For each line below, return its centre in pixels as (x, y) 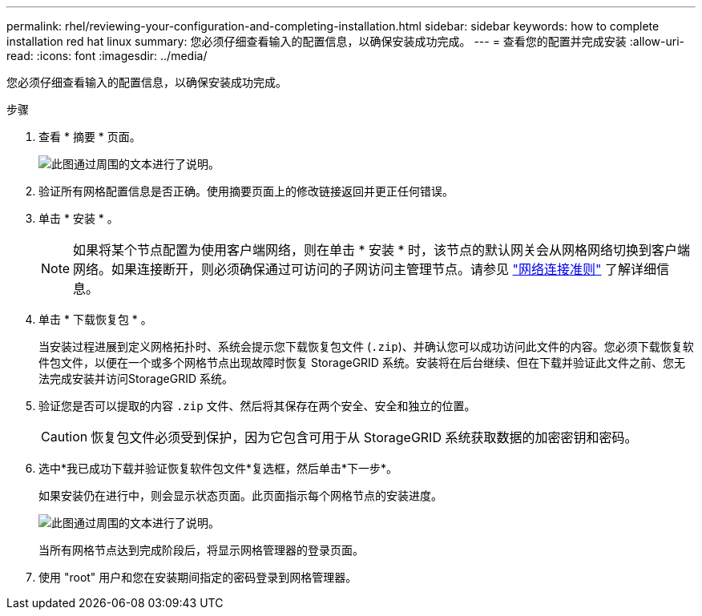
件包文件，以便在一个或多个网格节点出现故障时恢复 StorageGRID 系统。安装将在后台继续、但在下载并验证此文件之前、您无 (362, 362)
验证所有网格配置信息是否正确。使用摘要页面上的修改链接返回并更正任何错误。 (246, 191)
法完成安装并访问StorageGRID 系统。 (136, 378)
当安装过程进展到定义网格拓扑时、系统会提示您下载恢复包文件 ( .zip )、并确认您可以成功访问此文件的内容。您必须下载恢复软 (366, 346)
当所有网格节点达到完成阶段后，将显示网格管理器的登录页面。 (201, 550)
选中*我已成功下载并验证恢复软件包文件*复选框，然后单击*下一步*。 (218, 468)
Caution (65, 437)
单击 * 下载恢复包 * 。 (95, 319)
